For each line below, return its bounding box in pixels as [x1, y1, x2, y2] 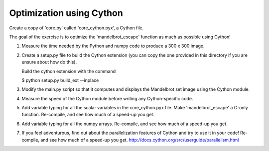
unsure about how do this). [21, 59, 77, 65]
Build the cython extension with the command [21, 68, 116, 74]
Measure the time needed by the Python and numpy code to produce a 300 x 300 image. [21, 43, 205, 49]
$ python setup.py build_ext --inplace [21, 77, 99, 83]
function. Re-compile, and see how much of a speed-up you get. [21, 112, 154, 118]
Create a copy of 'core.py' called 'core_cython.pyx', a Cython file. [9, 25, 144, 31]
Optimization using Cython [9, 7, 123, 18]
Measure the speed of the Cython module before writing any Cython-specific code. [21, 95, 193, 101]
